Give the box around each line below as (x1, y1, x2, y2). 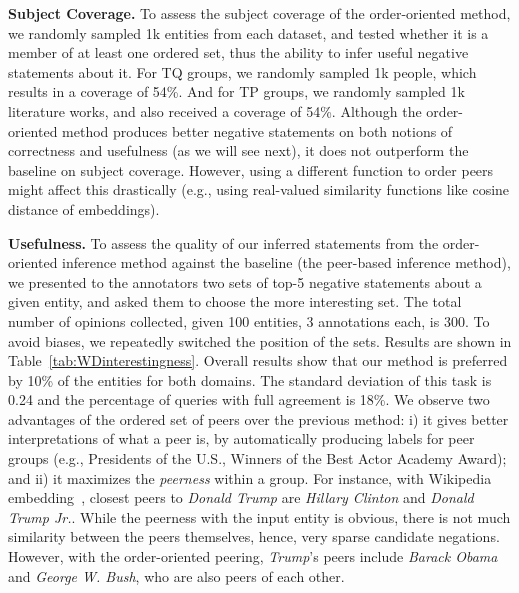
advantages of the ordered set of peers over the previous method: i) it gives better (8, 408, 509, 429)
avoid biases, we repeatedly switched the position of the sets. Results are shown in (8, 330, 512, 351)
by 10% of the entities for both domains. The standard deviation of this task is (8, 369, 492, 390)
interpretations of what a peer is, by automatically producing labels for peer (8, 428, 475, 449)
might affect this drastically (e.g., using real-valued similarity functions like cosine (8, 179, 510, 200)
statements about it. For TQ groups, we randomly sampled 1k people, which (8, 61, 477, 82)
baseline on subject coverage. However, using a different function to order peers (8, 159, 494, 180)
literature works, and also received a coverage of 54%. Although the (8, 100, 422, 121)
